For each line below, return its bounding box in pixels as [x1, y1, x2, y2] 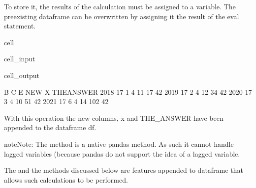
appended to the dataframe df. [4, 122, 96, 133]
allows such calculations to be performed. [4, 174, 128, 185]
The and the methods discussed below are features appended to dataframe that [4, 165, 243, 175]
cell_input [4, 54, 35, 64]
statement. [4, 21, 36, 31]
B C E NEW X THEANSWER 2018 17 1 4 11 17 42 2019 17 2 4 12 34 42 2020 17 [4, 86, 252, 97]
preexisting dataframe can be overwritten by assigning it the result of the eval [4, 11, 239, 21]
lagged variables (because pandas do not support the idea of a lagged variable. [4, 148, 240, 159]
